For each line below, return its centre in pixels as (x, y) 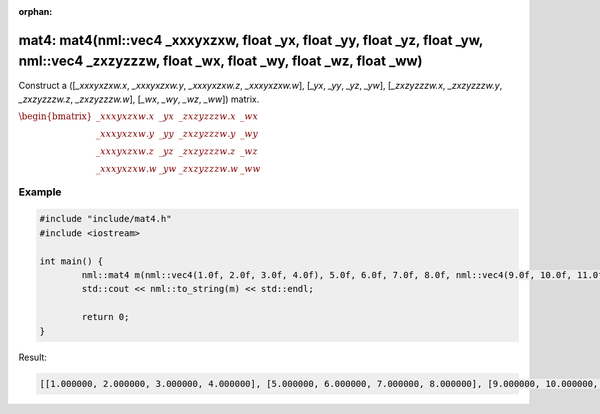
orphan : (35, 11)
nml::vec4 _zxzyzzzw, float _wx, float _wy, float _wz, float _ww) (220, 61)
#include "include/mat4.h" (105, 219)
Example (40, 192)
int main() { (71, 261)
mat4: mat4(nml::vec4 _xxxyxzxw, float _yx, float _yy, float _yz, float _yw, (251, 40)
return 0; (105, 317)
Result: (32, 357)
